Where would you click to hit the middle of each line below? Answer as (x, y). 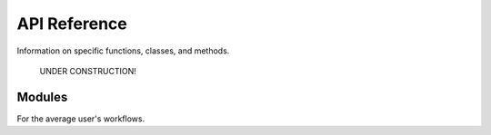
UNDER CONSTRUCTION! (88, 71)
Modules (42, 96)
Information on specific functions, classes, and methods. (123, 51)
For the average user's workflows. (81, 119)
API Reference (72, 24)
